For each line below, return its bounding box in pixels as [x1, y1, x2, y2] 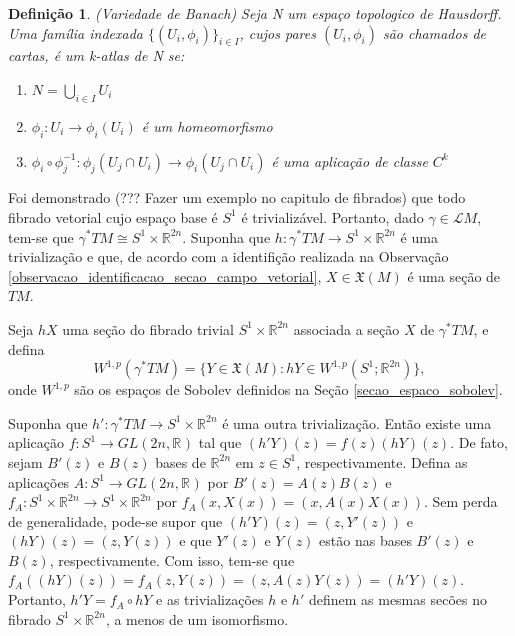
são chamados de [382, 22, 486, 43]
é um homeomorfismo [141, 115, 273, 136]
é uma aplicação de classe [271, 150, 428, 171]
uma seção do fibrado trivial [62, 318, 234, 339]
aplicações [8, 471, 70, 492]
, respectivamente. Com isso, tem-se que [49, 549, 295, 570]
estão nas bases [319, 530, 412, 551]
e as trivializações [156, 589, 264, 610]
